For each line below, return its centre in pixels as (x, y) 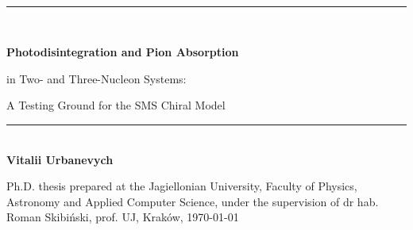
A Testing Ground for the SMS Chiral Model (116, 105)
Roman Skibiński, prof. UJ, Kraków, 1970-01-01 (123, 217)
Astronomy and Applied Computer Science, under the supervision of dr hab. (193, 201)
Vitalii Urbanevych (60, 159)
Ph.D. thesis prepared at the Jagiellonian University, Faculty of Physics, (182, 186)
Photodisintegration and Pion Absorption (123, 52)
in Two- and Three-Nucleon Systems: (96, 78)
